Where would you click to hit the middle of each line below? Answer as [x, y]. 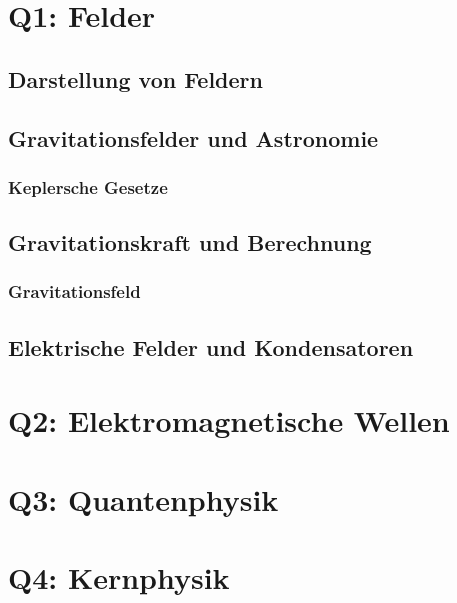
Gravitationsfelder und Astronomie [193, 137]
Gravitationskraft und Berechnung [190, 242]
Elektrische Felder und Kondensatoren [211, 346]
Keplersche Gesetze [88, 186]
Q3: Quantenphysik [143, 498]
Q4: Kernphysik [119, 577]
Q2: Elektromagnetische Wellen [229, 420]
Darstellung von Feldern [135, 78]
